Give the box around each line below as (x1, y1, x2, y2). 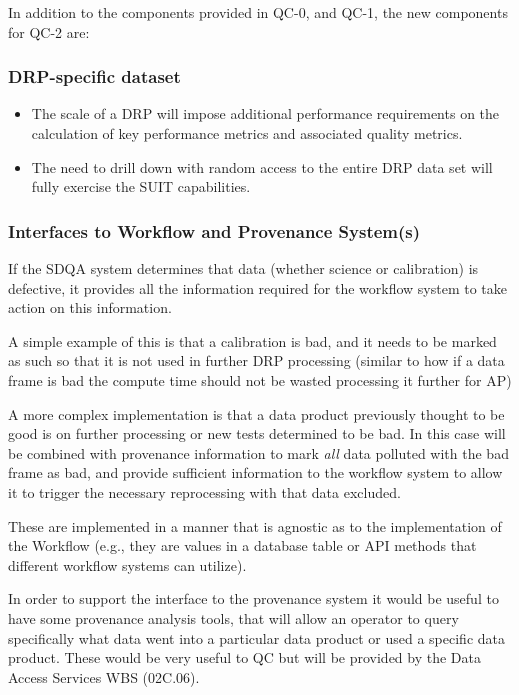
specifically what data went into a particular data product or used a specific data (8, 627, 506, 648)
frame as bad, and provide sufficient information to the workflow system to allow (8, 462, 503, 483)
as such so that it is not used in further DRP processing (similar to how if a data (8, 350, 505, 371)
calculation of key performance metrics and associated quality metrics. (31, 123, 463, 143)
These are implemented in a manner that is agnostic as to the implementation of (8, 515, 502, 536)
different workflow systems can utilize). (8, 554, 247, 575)
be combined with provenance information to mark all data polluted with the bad (8, 442, 509, 463)
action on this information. (8, 297, 172, 318)
